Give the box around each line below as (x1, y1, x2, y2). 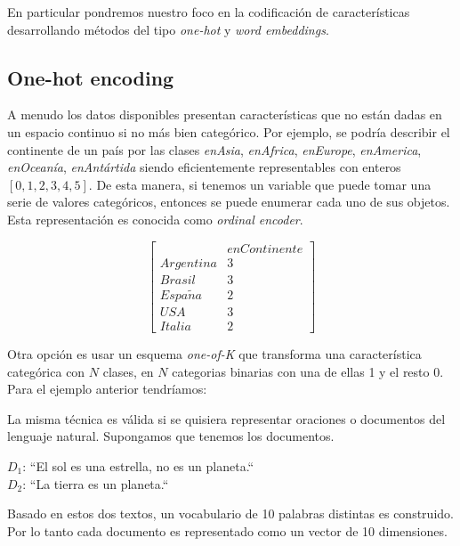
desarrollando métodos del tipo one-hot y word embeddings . (7, 20, 329, 38)
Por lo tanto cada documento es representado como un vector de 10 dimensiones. (7, 521, 448, 540)
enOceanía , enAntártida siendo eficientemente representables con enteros (7, 158, 401, 176)
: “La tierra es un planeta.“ (22, 474, 169, 493)
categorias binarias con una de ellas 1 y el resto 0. (172, 362, 444, 380)
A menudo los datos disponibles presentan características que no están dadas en (7, 105, 442, 124)
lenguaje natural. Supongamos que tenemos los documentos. (7, 427, 335, 445)
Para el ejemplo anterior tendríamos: (7, 379, 207, 398)
